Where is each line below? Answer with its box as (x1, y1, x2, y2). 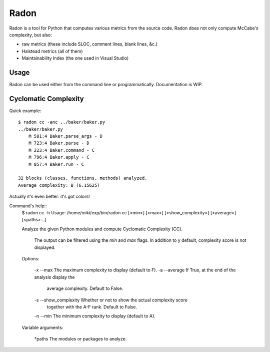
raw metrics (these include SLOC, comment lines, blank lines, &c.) (21, 41, 157, 47)
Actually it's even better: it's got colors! (9, 193, 90, 200)
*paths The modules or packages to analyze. (34, 336, 127, 342)
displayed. (34, 244, 56, 250)
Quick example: (9, 108, 41, 114)
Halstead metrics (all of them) (21, 48, 83, 54)
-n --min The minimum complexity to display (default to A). (34, 313, 156, 319)
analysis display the (34, 274, 75, 280)
